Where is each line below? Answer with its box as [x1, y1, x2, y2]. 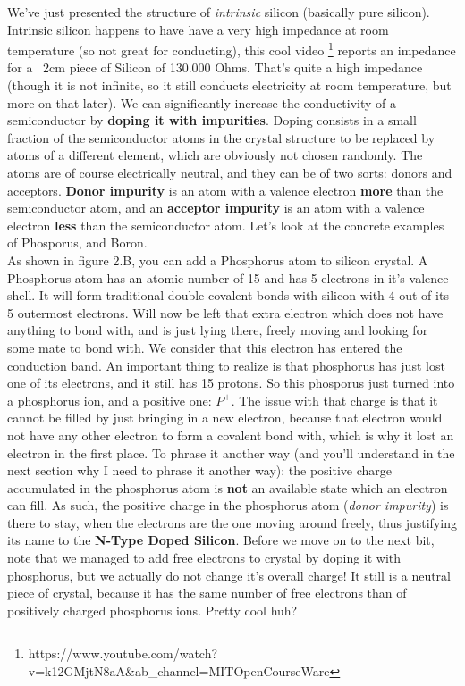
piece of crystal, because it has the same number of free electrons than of [7, 583, 407, 602]
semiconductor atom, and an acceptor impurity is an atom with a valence [7, 198, 425, 217]
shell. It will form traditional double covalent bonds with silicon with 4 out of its [7, 286, 449, 305]
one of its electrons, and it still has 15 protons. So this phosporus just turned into [7, 373, 455, 392]
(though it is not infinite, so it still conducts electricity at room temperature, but [7, 76, 452, 95]
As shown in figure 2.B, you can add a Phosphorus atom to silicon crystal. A [7, 250, 428, 269]
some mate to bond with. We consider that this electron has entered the [7, 338, 402, 356]
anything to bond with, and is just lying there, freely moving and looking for [7, 321, 428, 339]
